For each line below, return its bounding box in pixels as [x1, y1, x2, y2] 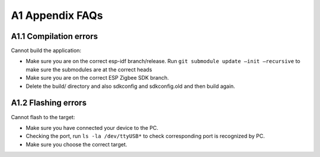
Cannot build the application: [11, 47, 82, 54]
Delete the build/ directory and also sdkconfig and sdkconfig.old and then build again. [25, 83, 235, 90]
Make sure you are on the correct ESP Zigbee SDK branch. [25, 74, 169, 81]
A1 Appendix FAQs [11, 9, 103, 22]
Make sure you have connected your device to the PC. [25, 124, 159, 131]
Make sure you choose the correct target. [25, 140, 127, 148]
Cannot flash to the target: [11, 113, 75, 120]
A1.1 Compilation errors [11, 31, 98, 41]
